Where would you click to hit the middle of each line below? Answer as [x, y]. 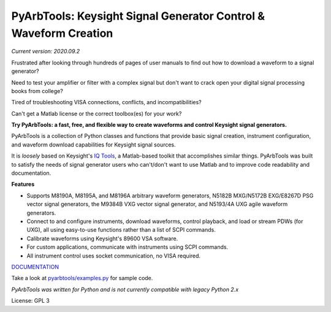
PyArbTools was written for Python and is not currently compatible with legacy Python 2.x [125, 289]
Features [23, 185]
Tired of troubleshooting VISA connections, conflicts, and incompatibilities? [106, 102]
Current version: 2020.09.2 [46, 51]
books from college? [37, 91]
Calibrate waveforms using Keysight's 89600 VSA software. [102, 238]
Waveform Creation [62, 33]
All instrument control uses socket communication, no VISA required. [114, 256]
